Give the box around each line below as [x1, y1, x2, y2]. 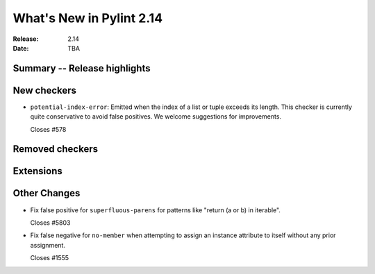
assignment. [30, 241, 66, 249]
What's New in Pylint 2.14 [12, 10, 163, 26]
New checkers [12, 84, 76, 96]
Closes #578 [30, 125, 67, 133]
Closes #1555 [30, 254, 69, 262]
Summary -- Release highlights [12, 62, 151, 74]
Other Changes [12, 187, 81, 199]
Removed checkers [12, 143, 99, 155]
